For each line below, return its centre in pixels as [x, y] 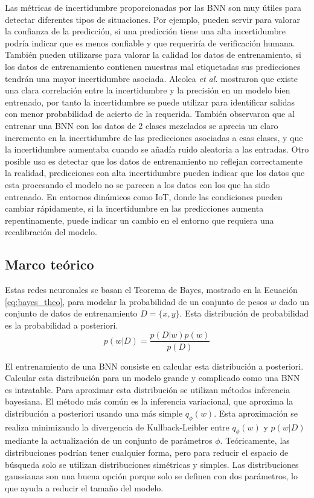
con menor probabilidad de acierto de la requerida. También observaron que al [150, 114]
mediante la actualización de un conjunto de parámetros [109, 440]
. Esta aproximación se [256, 413]
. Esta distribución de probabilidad [244, 313]
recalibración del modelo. [51, 232]
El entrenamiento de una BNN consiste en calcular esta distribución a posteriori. [154, 366]
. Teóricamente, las [255, 440]
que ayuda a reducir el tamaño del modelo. [84, 487]
